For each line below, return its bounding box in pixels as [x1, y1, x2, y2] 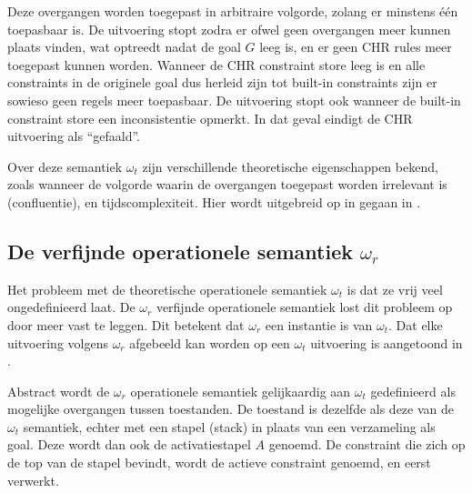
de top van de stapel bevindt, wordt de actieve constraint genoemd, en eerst [7, 453, 431, 472]
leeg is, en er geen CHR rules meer [259, 37, 452, 56]
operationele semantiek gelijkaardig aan [130, 381, 351, 400]
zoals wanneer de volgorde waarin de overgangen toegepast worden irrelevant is [7, 175, 447, 194]
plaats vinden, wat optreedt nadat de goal [7, 37, 241, 56]
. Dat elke [388, 315, 443, 334]
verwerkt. [7, 470, 59, 489]
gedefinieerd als [370, 381, 456, 400]
